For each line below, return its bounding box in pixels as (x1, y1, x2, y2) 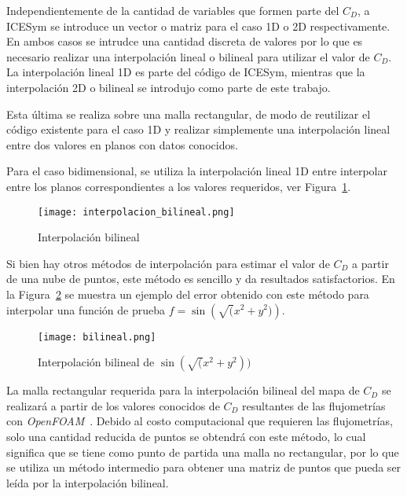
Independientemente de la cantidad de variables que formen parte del (6, 2, 339, 18)
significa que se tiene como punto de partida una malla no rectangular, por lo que (6, 443, 399, 460)
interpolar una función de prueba (6, 301, 166, 318)
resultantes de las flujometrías (242, 397, 386, 413)
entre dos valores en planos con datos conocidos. (6, 136, 238, 152)
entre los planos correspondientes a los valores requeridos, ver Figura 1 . (6, 178, 351, 194)
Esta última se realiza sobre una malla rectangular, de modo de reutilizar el (6, 105, 371, 122)
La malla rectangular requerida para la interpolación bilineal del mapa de (6, 382, 360, 399)
